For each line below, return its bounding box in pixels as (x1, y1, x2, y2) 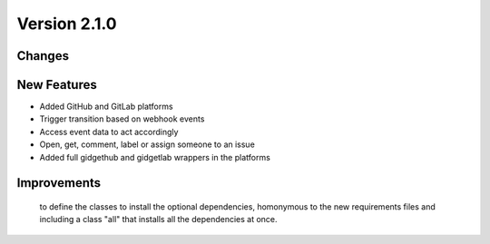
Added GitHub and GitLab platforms (39, 101, 173, 112)
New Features (16, 77, 97, 93)
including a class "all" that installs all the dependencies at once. (39, 214, 278, 225)
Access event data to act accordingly (39, 126, 179, 137)
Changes (16, 48, 70, 63)
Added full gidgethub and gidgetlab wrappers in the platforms (39, 151, 271, 162)
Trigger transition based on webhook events (39, 113, 205, 124)
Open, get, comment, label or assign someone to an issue (39, 139, 256, 150)
